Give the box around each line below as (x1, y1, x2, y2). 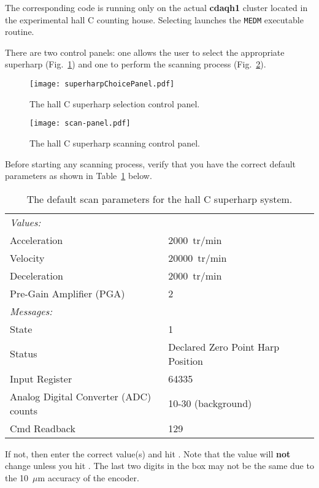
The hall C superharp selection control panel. (29, 97, 200, 110)
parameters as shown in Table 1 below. (5, 169, 152, 182)
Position (168, 353, 203, 368)
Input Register (10, 371, 72, 386)
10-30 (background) (168, 396, 252, 411)
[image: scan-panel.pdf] (29, 119, 131, 128)
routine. (5, 25, 34, 38)
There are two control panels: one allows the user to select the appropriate (5, 45, 285, 58)
